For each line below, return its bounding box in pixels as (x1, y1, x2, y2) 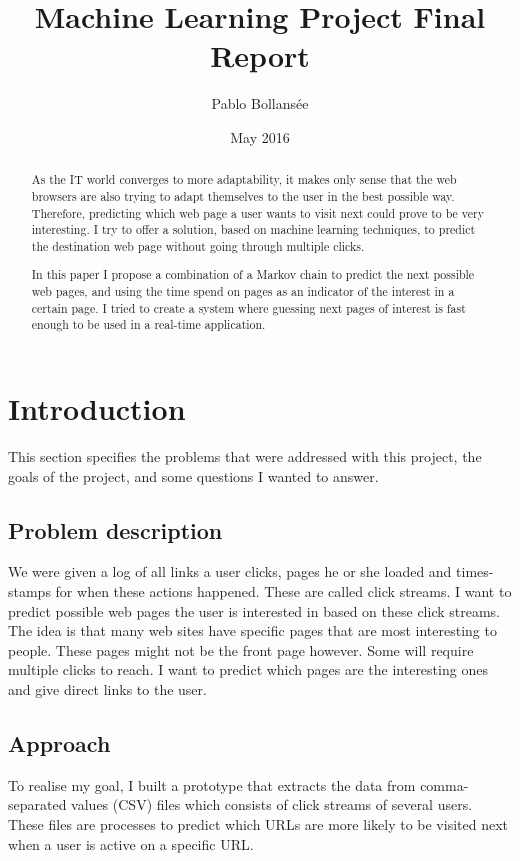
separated (8, 794, 67, 815)
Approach (8, 727, 111, 758)
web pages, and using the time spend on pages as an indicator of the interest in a (31, 283, 455, 300)
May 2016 (230, 126, 290, 147)
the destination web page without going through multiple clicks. (31, 237, 365, 254)
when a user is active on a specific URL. (8, 833, 254, 854)
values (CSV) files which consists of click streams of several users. (71, 794, 473, 815)
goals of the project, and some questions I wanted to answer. (8, 465, 379, 486)
